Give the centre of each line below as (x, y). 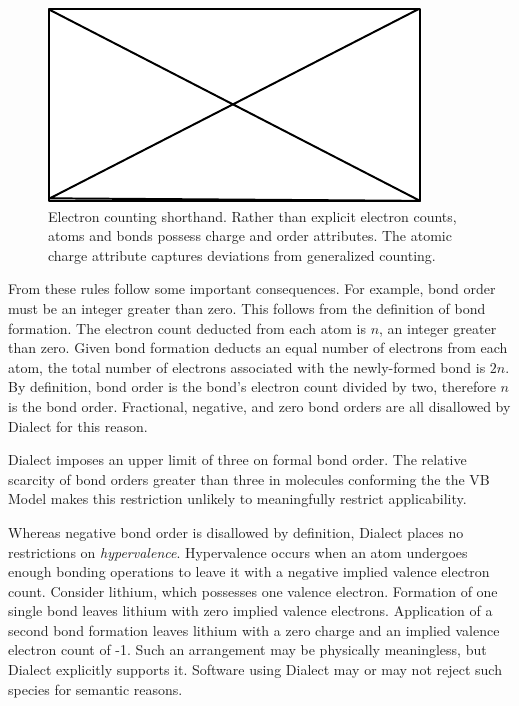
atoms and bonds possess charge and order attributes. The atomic (250, 235)
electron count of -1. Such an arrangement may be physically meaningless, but (247, 649)
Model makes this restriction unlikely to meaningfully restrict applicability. (237, 498)
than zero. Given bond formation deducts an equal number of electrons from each (258, 347)
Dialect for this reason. (78, 425)
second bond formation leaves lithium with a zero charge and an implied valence (254, 629)
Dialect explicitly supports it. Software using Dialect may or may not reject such (255, 669)
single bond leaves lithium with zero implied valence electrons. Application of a (250, 610)
